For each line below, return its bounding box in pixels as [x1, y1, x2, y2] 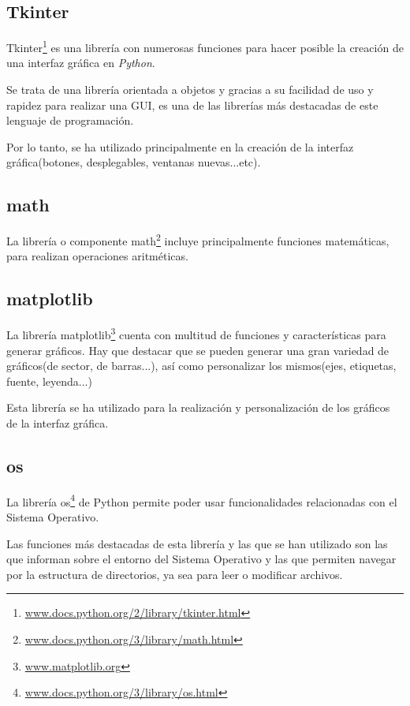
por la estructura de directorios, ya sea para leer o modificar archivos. [6, 566, 343, 582]
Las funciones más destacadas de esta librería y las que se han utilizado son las [6, 535, 388, 551]
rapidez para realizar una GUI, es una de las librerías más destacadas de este [6, 96, 378, 113]
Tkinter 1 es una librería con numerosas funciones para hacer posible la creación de [6, 37, 404, 55]
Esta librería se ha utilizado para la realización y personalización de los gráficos [6, 399, 390, 416]
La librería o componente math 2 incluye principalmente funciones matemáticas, [6, 230, 389, 248]
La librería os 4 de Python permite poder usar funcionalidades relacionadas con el [6, 491, 397, 510]
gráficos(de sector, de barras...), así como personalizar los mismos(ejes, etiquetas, [6, 357, 397, 374]
